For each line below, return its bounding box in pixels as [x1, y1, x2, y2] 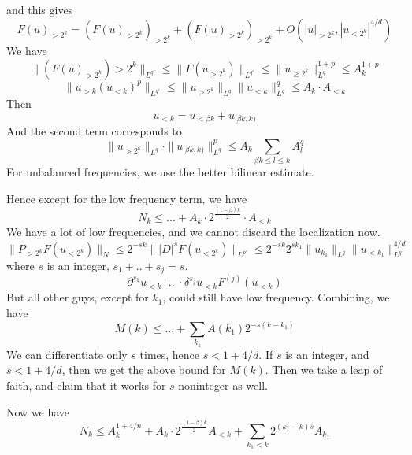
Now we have [6, 403, 70, 420]
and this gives [6, 2, 73, 17]
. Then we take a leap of [265, 361, 383, 378]
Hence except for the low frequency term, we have [6, 190, 247, 206]
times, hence [139, 346, 200, 362]
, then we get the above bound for [61, 361, 226, 378]
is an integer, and [285, 346, 369, 362]
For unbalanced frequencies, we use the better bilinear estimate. [6, 164, 314, 180]
